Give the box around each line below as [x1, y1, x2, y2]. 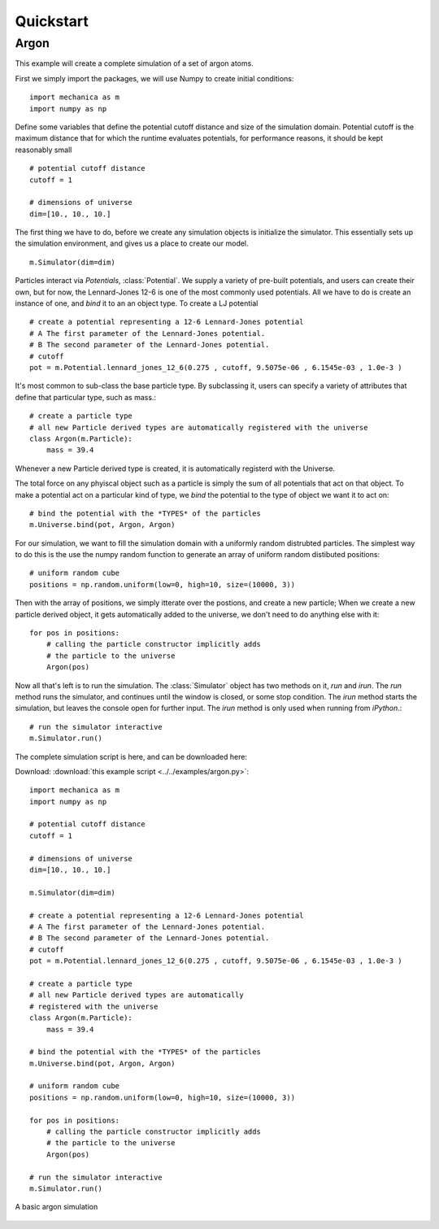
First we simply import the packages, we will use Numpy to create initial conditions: [15, 73, 294, 83]
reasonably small [15, 145, 72, 155]
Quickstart [15, 12, 89, 30]
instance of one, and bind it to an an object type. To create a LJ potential [15, 299, 259, 308]
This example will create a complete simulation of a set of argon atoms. [15, 59, 254, 68]
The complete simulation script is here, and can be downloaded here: [15, 752, 248, 761]
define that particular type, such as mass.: [15, 392, 157, 402]
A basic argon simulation [15, 1202, 98, 1212]
